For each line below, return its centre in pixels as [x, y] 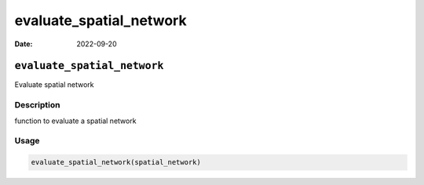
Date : [24, 44]
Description [37, 105]
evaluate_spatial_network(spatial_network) [116, 162]
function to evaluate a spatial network [75, 121]
